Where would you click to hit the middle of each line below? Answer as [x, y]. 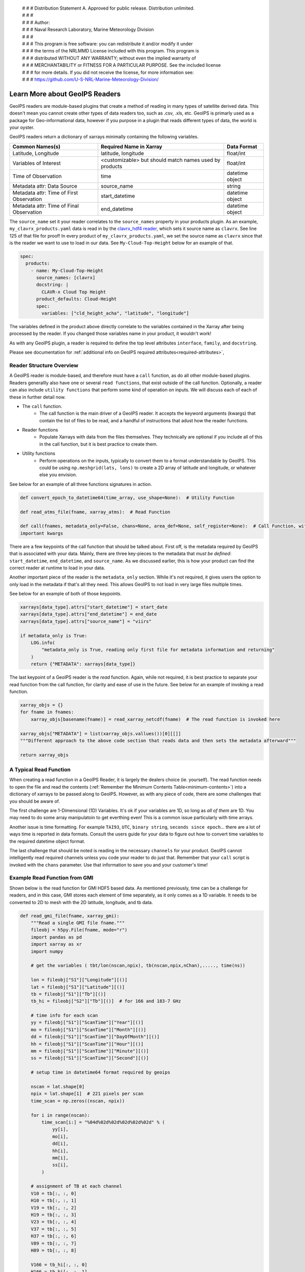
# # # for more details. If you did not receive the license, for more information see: [108, 72]
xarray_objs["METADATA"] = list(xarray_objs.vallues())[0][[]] [101, 733]
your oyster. [22, 127]
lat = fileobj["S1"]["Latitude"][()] [78, 987]
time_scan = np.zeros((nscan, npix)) [78, 1101]
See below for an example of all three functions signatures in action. [81, 484]
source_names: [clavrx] [66, 278]
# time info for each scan [65, 1016]
